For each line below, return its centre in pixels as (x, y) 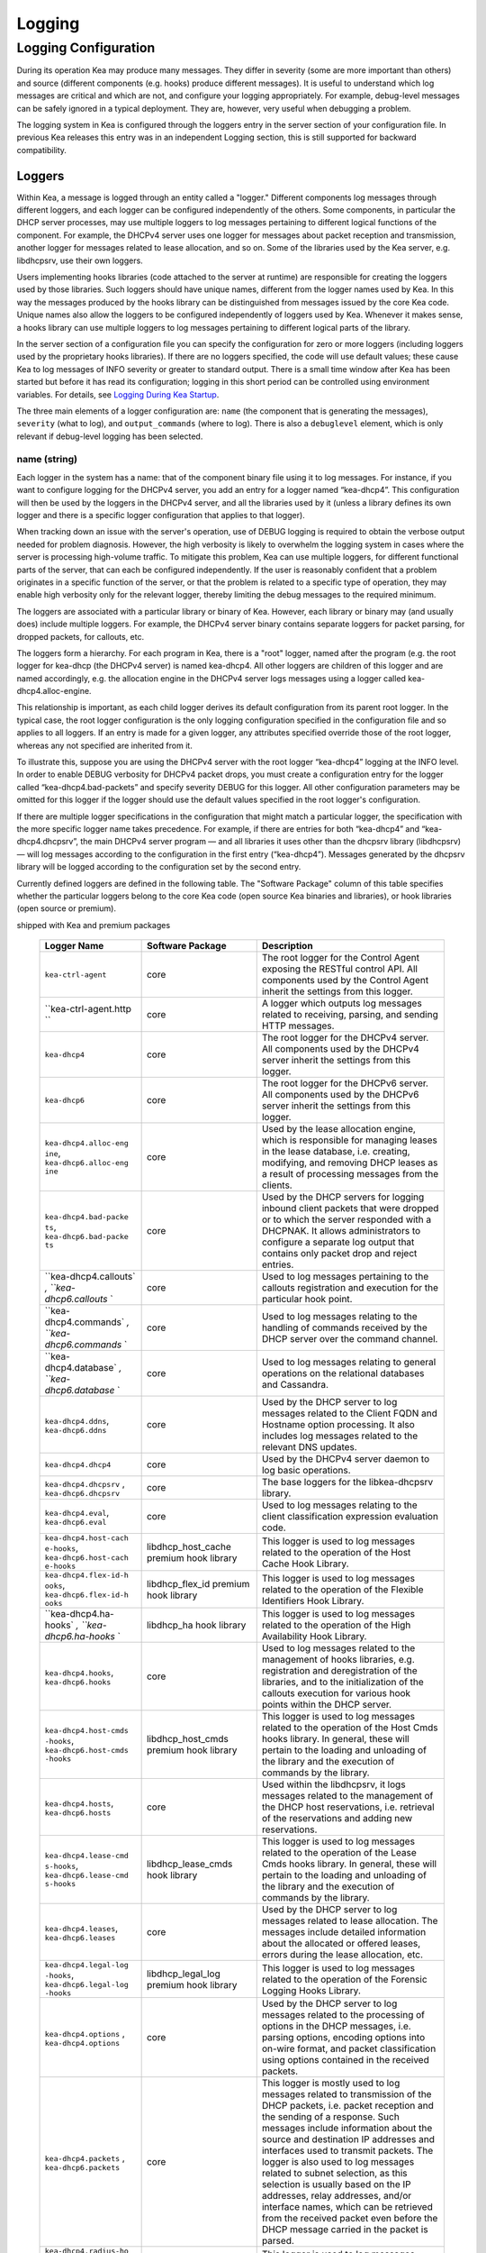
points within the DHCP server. (326, 1705)
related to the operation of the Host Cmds (350, 1728)
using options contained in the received (345, 2060)
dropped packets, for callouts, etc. (80, 636)
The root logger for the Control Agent (341, 958)
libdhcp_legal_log (183, 1974)
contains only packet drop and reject (339, 1254)
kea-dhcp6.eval (76, 1522)
